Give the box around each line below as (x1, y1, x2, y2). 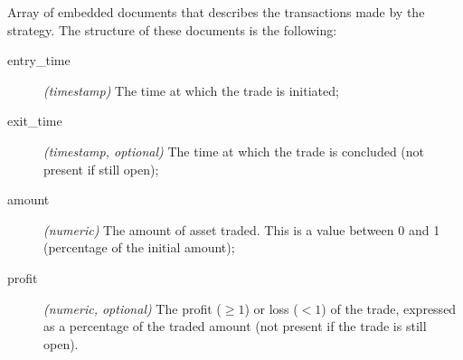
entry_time (7, 51, 71, 70)
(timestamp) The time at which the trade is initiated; (43, 81, 339, 99)
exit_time (7, 111, 62, 130)
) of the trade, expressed (321, 298, 457, 317)
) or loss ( (244, 298, 298, 317)
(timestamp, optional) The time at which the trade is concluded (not (43, 141, 425, 160)
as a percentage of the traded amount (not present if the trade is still (43, 317, 427, 336)
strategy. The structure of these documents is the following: (7, 20, 337, 39)
